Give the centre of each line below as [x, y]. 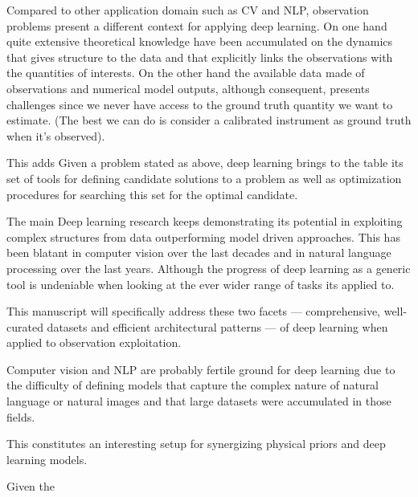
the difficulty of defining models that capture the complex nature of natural [193, 385]
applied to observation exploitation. [94, 342]
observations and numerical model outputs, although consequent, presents [188, 88]
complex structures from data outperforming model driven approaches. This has [203, 236]
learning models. [47, 459]
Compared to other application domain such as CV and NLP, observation [188, 10]
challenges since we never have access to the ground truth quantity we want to [200, 104]
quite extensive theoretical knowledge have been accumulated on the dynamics [200, 41]
